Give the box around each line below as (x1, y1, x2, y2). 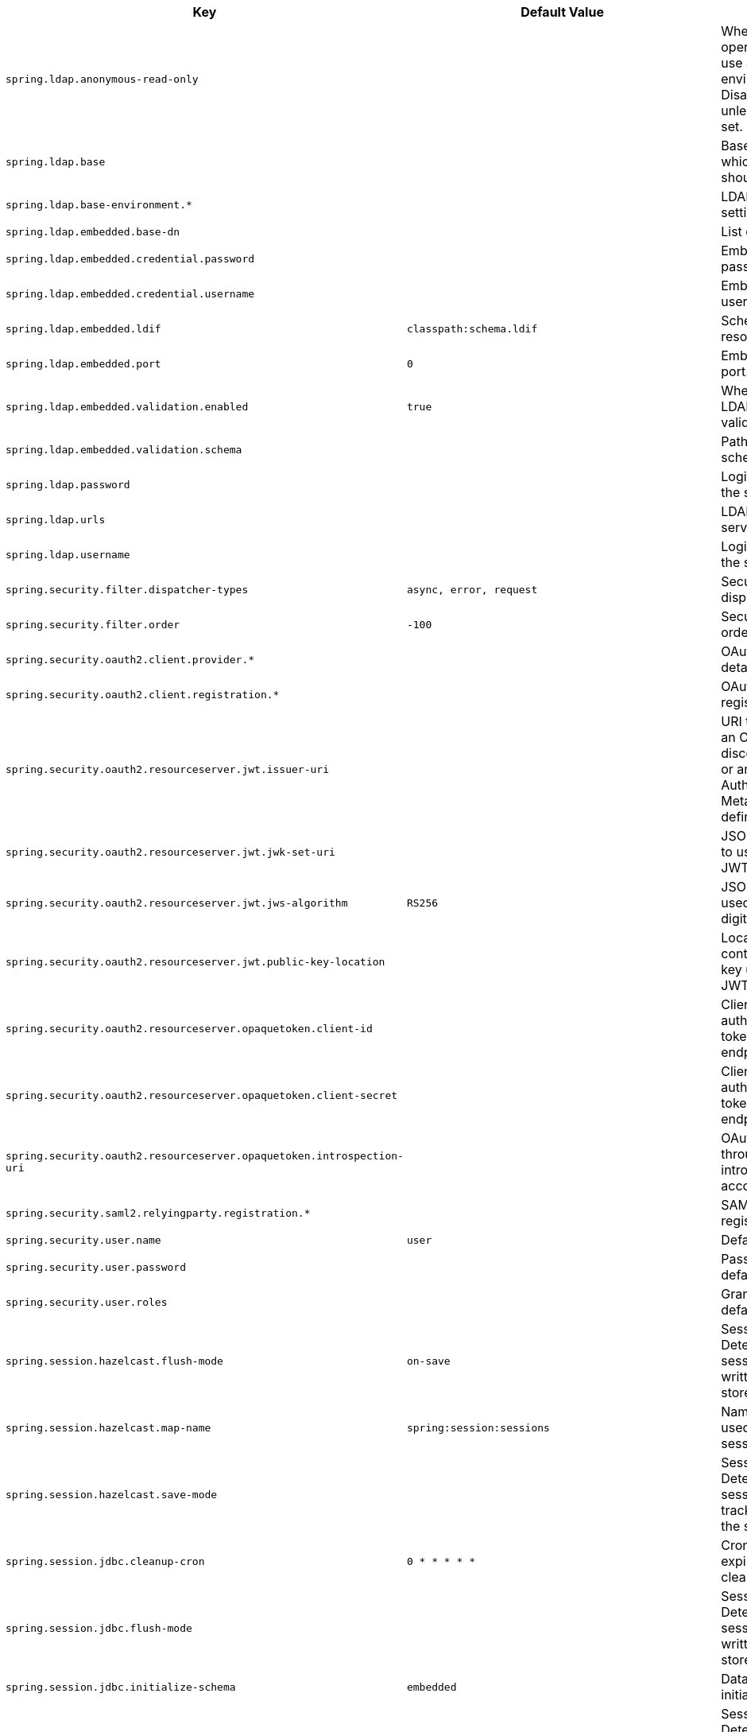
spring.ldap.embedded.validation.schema (6, 443, 242, 456)
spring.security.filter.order (6, 618, 180, 631)
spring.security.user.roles (6, 1295, 168, 1308)
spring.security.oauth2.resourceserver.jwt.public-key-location (6, 955, 385, 968)
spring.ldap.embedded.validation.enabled (6, 400, 249, 413)
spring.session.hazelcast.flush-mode (6, 1354, 223, 1367)
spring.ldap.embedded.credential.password (6, 252, 255, 265)
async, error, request (406, 583, 538, 596)
